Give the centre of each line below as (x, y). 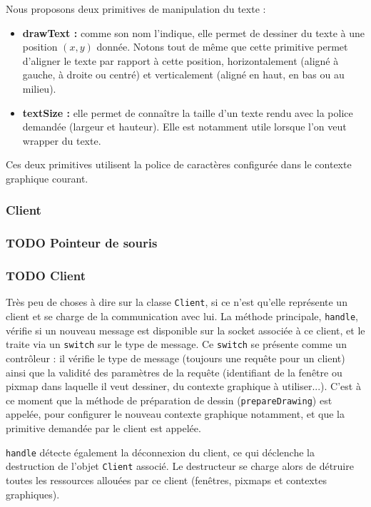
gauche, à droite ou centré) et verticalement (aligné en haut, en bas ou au (183, 75)
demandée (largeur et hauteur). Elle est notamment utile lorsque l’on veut (184, 127)
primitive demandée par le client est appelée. (103, 428)
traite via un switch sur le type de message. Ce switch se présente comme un (176, 344)
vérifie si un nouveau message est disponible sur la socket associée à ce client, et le (185, 330)
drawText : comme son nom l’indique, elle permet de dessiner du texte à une (193, 32)
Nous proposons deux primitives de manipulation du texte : (136, 9)
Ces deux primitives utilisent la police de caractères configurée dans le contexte (179, 164)
